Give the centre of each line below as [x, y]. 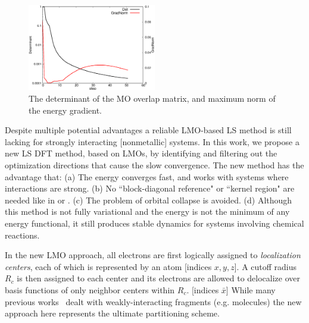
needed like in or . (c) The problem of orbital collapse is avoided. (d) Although [149, 200]
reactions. [22, 235]
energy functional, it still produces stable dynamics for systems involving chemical [154, 223]
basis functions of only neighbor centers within [90, 289]
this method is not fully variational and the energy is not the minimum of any [147, 211]
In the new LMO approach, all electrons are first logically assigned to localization [153, 255]
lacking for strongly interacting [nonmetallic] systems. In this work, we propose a [152, 141]
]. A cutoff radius [266, 266]
